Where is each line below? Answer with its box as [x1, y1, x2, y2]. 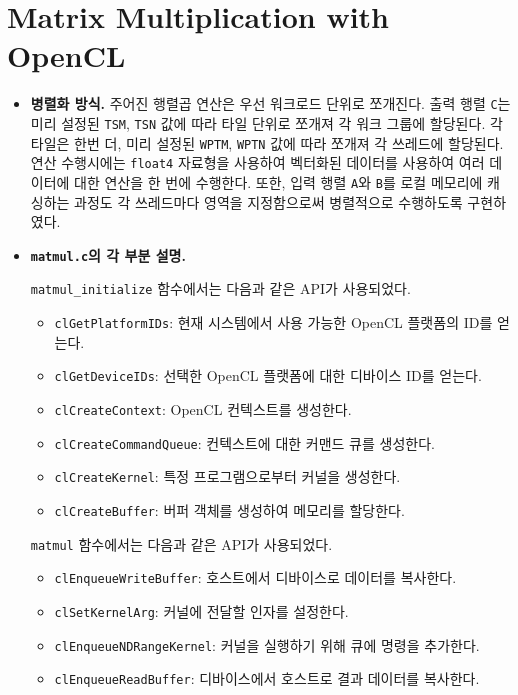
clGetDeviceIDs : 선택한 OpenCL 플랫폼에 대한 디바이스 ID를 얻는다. [54, 365, 482, 386]
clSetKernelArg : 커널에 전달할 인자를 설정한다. [54, 600, 349, 621]
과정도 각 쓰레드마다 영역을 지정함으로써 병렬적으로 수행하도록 [74, 191, 463, 212]
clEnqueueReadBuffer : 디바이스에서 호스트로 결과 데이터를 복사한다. [54, 668, 480, 689]
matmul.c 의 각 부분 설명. [30, 244, 186, 265]
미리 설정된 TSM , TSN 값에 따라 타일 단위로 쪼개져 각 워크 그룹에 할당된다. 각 [30, 112, 503, 133]
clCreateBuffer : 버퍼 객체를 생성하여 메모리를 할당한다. [54, 499, 405, 520]
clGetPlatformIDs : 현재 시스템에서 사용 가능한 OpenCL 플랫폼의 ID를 [54, 312, 493, 333]
